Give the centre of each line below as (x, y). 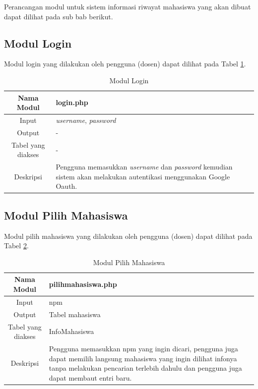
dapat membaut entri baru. (90, 377)
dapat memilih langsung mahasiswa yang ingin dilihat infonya (143, 358)
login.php (72, 102)
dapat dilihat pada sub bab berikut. (59, 16)
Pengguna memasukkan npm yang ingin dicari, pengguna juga (143, 348)
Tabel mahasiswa (75, 314)
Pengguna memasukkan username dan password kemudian (144, 167)
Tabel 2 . (16, 246)
